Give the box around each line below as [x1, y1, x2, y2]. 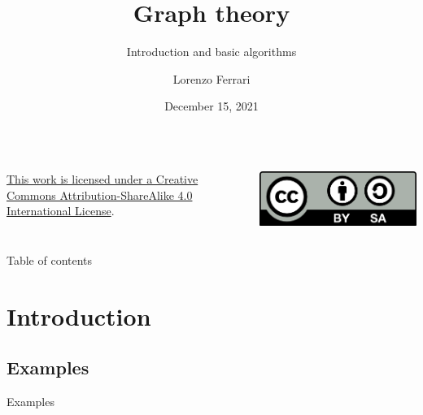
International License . [7, 202, 115, 219]
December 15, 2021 [164, 97, 259, 115]
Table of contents [7, 252, 93, 269]
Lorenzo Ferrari [172, 70, 251, 87]
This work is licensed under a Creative [7, 170, 198, 187]
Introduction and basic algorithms [126, 43, 297, 60]
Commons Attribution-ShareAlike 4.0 [7, 186, 193, 203]
